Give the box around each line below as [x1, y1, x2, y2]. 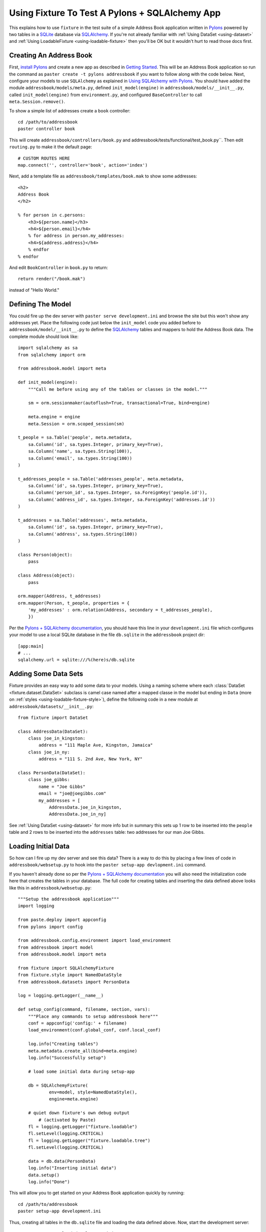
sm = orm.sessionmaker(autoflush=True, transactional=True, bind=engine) [28, 400, 210, 406]
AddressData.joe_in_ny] [49, 811, 106, 817]
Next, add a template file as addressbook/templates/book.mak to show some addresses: [9, 173, 197, 179]
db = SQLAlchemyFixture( [28, 1082, 88, 1088]
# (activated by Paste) [38, 1117, 96, 1123]
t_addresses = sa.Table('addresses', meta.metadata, [18, 517, 148, 523]
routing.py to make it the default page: [9, 144, 92, 150]
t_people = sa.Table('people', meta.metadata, [18, 435, 133, 441]
